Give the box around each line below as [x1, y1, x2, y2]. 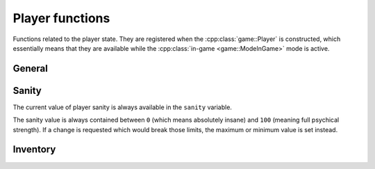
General [12, 63, 49, 74]
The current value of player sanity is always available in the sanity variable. [12, 103, 233, 111]
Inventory [12, 143, 56, 156]
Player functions [12, 10, 110, 26]
